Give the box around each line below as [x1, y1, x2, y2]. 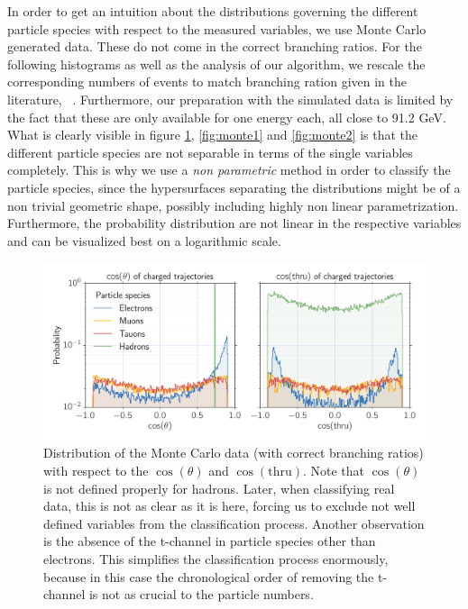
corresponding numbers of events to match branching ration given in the [7, 72, 408, 91]
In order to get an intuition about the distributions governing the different [7, 2, 418, 20]
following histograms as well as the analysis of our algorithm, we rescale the [7, 54, 426, 73]
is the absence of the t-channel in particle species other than [43, 532, 376, 550]
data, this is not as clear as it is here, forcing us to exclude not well [43, 496, 416, 515]
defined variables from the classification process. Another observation [43, 514, 425, 532]
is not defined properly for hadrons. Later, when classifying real [43, 478, 395, 497]
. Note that [302, 461, 365, 479]
